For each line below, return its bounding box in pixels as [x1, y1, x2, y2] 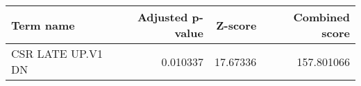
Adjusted [137, 9, 188, 25]
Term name [11, 17, 75, 33]
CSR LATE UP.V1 [11, 45, 103, 61]
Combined [293, 9, 350, 25]
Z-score [216, 17, 257, 33]
